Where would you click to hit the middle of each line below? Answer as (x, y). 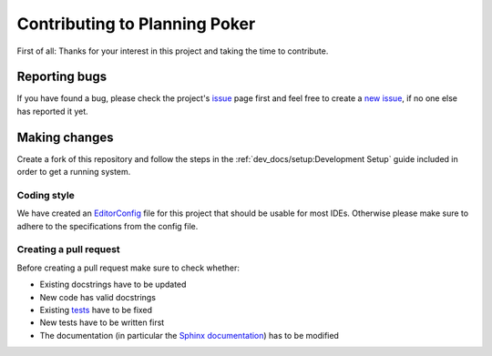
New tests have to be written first (102, 322)
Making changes (65, 137)
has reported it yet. (52, 111)
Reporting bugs (62, 77)
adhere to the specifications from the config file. (108, 226)
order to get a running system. (74, 172)
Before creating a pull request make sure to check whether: (128, 268)
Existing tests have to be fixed (96, 310)
